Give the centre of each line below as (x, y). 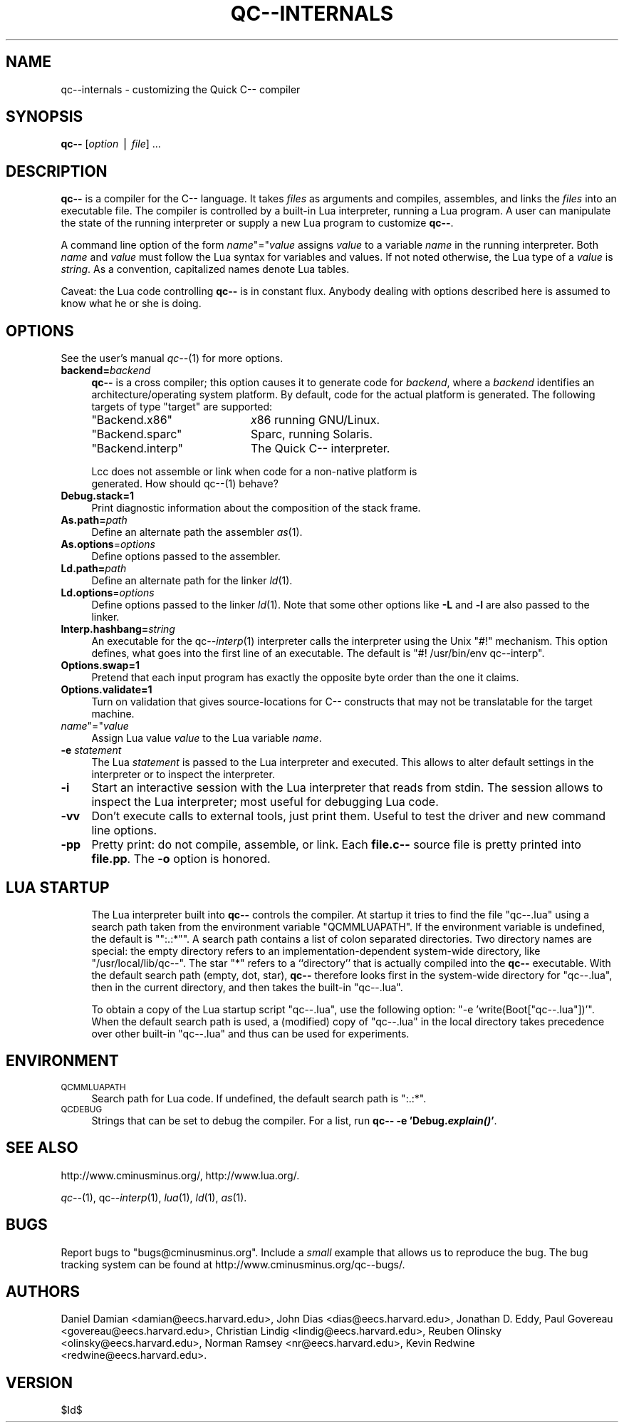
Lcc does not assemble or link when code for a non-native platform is (254, 472)
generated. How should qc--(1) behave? (185, 484)
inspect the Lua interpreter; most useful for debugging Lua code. (265, 802)
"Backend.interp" (137, 449)
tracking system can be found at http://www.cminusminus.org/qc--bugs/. (233, 1264)
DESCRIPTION (57, 171)
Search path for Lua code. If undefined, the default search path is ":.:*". (259, 1098)
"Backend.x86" (132, 420)
